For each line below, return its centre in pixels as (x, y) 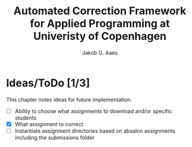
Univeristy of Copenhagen (100, 36)
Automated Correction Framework (100, 11)
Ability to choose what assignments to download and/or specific (93, 111)
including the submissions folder (55, 137)
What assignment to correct (49, 124)
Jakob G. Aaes (100, 52)
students (26, 118)
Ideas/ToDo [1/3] (48, 83)
